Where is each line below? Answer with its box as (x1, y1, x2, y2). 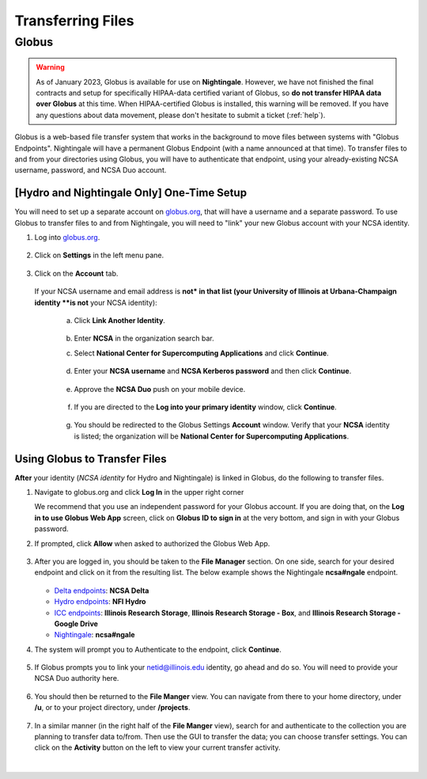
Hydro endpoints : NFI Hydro (54, 597, 146, 606)
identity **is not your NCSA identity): (34, 298, 157, 307)
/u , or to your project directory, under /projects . (34, 703, 191, 712)
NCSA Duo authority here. (34, 674, 119, 683)
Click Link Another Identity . (74, 315, 166, 325)
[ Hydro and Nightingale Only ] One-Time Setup (14, 186, 248, 199)
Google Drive (54, 618, 99, 629)
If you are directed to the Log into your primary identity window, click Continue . (74, 402, 338, 412)
